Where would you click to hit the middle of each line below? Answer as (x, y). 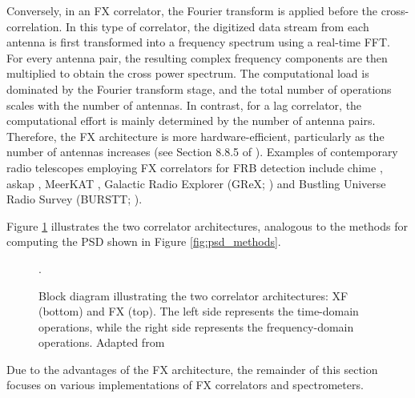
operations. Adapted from (102, 342)
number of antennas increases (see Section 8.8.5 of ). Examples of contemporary (202, 152)
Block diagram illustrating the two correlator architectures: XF (193, 295)
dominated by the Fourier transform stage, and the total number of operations (199, 88)
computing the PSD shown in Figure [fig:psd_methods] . (144, 241)
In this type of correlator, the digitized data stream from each (217, 26)
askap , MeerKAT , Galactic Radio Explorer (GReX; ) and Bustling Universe (196, 183)
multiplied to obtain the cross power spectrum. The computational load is (188, 73)
